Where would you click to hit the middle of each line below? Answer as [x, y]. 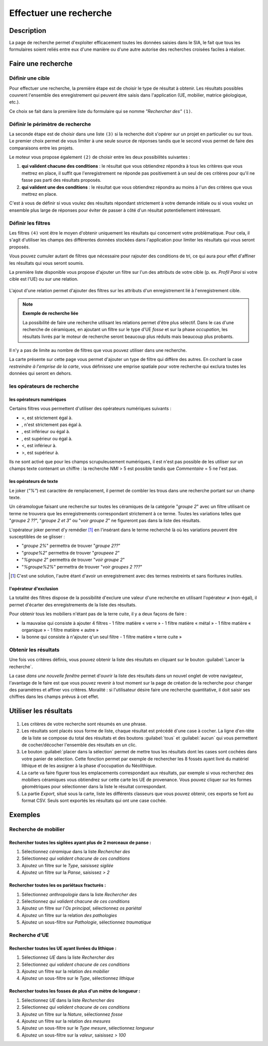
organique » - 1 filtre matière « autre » [60, 630]
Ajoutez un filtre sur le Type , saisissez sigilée [67, 865]
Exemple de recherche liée [51, 313]
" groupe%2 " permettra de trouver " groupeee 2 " [71, 553]
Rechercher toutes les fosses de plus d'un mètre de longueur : [75, 991]
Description [28, 31]
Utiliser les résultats [41, 711]
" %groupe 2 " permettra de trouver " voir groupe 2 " [73, 560]
